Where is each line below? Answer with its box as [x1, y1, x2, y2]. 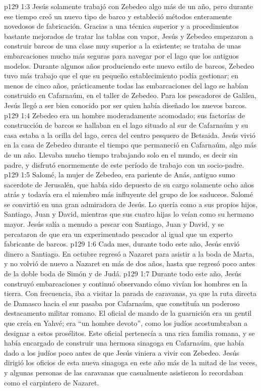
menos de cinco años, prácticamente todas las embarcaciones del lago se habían [4, 80, 248, 90]
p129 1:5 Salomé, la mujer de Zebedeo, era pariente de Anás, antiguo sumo [4, 169, 235, 180]
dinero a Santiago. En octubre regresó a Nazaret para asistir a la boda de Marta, [4, 248, 254, 259]
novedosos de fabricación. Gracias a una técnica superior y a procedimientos [4, 21, 239, 31]
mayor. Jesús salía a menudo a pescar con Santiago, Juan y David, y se [4, 219, 224, 229]
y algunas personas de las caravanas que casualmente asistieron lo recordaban [4, 367, 243, 377]
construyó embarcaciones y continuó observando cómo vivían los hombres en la [4, 278, 247, 288]
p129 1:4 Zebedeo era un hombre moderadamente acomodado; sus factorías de [4, 110, 245, 120]
